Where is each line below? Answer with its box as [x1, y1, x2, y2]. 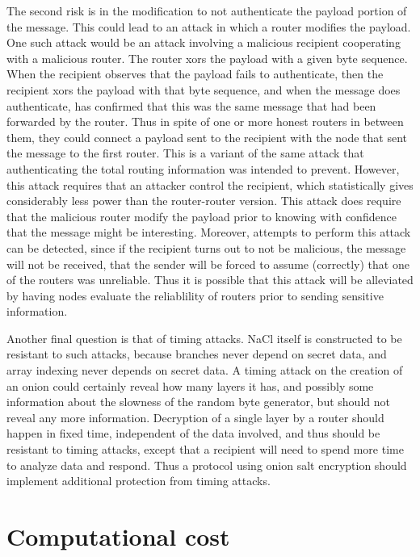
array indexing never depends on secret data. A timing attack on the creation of [6, 362, 403, 379]
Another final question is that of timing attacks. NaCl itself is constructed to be [6, 329, 402, 346]
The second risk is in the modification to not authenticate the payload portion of [6, 2, 407, 19]
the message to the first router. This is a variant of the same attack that [6, 144, 364, 161]
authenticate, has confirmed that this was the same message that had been [6, 97, 376, 114]
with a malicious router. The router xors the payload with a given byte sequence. [6, 49, 408, 66]
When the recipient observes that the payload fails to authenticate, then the [6, 65, 384, 82]
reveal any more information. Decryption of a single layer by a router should [6, 408, 384, 425]
